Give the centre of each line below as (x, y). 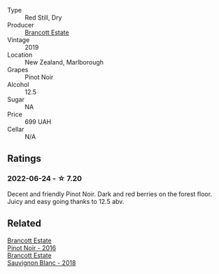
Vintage (19, 40)
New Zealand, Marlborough (64, 62)
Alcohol (18, 84)
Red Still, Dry (43, 18)
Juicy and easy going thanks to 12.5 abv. (66, 201)
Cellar (16, 129)
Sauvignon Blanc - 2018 (42, 263)
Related (24, 224)
